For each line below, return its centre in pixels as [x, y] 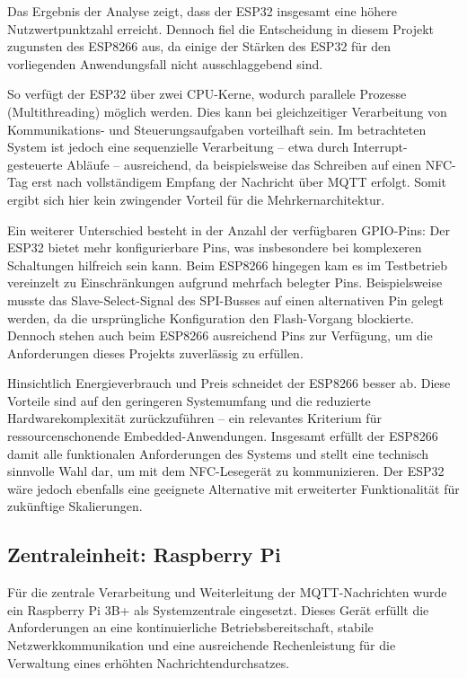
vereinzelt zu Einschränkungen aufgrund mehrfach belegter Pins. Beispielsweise [225, 282]
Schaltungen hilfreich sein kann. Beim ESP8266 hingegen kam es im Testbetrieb [228, 264]
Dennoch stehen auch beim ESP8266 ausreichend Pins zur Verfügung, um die [220, 335]
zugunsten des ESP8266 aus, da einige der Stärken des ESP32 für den [199, 46]
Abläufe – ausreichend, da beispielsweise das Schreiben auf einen [244, 164]
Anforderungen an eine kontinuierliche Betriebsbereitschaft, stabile [190, 627]
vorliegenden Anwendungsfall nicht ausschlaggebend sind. [165, 63]
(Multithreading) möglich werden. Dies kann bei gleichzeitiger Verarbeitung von [227, 111]
